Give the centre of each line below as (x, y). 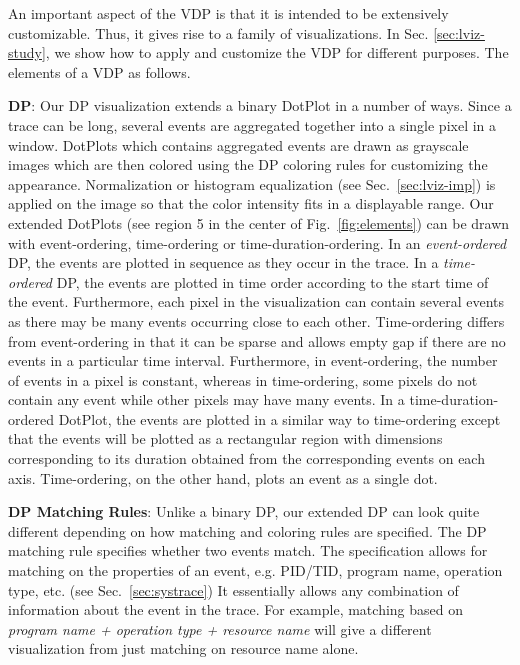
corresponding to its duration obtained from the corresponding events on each (246, 458)
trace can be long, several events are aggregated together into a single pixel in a (252, 124)
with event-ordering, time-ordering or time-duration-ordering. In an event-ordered (257, 242)
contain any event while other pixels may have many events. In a (206, 399)
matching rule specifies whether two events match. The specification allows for (248, 550)
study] (27, 52)
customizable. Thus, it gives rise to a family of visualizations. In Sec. (218, 32)
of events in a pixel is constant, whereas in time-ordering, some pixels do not (243, 379)
